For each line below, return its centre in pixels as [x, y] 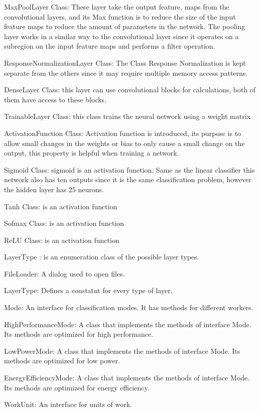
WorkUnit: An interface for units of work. [68, 404]
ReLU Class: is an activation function [62, 240]
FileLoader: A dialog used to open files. [64, 273]
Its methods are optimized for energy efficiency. [77, 387]
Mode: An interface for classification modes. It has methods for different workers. [129, 307]
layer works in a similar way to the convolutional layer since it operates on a [121, 36]
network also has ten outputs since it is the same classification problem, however [128, 179]
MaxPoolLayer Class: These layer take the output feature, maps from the [117, 7]
